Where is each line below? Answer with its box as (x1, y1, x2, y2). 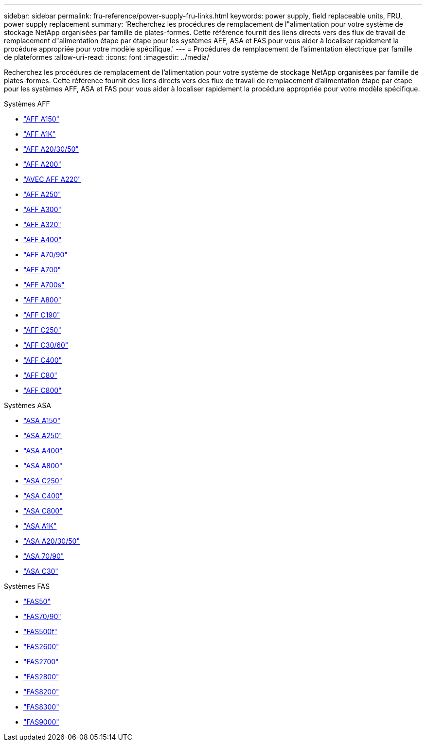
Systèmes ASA (4, 401, 51, 409)
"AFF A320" (23, 220, 61, 229)
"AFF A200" (23, 160, 61, 168)
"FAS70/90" (23, 612, 61, 621)
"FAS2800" (23, 673, 59, 681)
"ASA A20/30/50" (23, 537, 80, 545)
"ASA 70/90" (23, 552, 64, 560)
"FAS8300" (23, 703, 59, 711)
